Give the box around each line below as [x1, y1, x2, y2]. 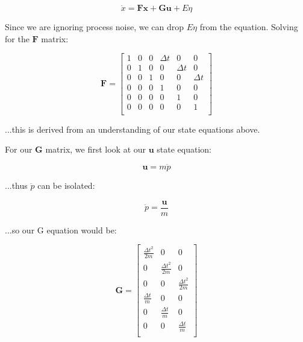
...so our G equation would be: [5, 223, 117, 236]
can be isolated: [37, 179, 95, 192]
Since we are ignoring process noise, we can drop [5, 21, 184, 33]
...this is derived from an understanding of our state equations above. [5, 122, 260, 135]
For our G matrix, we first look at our [5, 143, 146, 156]
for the [5, 32, 30, 45]
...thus [5, 179, 28, 192]
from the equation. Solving [199, 21, 298, 33]
